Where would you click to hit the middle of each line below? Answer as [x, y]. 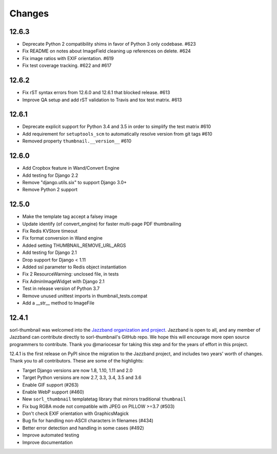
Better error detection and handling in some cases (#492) [83, 428]
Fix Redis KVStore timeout [50, 231]
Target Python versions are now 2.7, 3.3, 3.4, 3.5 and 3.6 [82, 377]
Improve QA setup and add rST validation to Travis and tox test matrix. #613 [102, 100]
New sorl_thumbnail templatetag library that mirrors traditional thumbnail [104, 399]
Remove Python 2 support [50, 190]
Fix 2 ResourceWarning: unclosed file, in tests [71, 274]
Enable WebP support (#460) [53, 392]
